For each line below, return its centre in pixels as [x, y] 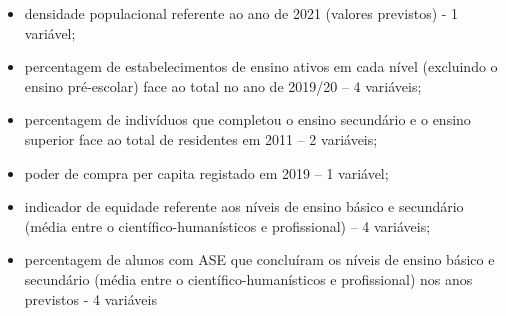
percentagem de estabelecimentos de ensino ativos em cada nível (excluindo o [261, 66]
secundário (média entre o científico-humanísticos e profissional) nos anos [248, 278]
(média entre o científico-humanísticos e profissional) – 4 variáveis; [227, 225]
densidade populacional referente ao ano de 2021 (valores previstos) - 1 [241, 13]
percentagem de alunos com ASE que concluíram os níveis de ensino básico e [259, 259]
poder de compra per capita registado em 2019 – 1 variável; [206, 172]
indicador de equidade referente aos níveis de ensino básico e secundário [244, 206]
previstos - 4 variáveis [90, 298]
